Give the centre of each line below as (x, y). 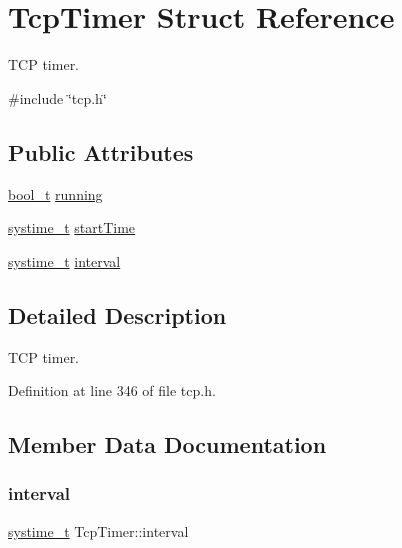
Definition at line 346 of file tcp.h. (112, 390)
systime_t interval (64, 260)
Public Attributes (101, 151)
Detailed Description (117, 314)
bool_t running (55, 193)
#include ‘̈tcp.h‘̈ (57, 97)
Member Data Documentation (167, 444)
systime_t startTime (72, 227)
